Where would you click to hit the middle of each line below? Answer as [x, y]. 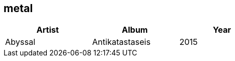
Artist [48, 30]
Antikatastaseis [121, 42]
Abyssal [20, 42]
